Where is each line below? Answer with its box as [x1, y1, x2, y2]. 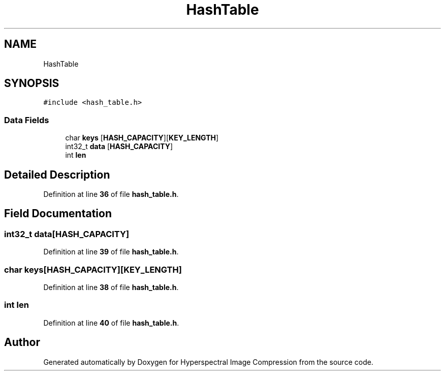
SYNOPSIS [4, 77, 59, 90]
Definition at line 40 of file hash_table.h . [43, 318, 179, 327]
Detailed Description [4, 168, 110, 181]
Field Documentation [4, 207, 112, 220]
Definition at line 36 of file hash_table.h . [43, 190, 179, 199]
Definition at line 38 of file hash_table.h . [43, 283, 179, 292]
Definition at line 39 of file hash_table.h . [43, 247, 179, 256]
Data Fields [4, 114, 49, 125]
